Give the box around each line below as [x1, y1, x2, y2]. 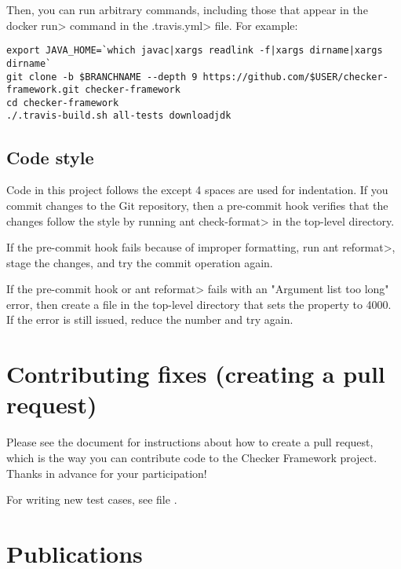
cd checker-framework [6, 97, 119, 108]
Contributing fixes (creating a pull [6, 358, 385, 390]
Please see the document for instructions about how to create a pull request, [6, 434, 374, 450]
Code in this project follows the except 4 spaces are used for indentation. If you [6, 182, 388, 198]
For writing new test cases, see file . [6, 491, 177, 508]
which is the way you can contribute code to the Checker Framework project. [6, 449, 377, 465]
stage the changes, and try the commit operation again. [6, 254, 273, 270]
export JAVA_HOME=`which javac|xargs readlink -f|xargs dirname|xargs [6, 45, 383, 57]
